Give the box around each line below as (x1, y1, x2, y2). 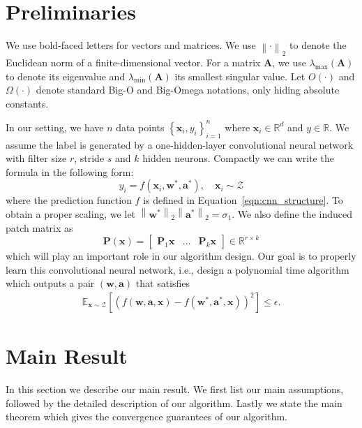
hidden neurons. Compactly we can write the (142, 151, 334, 165)
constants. (6, 96, 49, 110)
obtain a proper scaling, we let (6, 206, 136, 221)
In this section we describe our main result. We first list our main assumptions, (6, 382, 344, 397)
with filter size (6, 151, 67, 165)
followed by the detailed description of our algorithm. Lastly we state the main (6, 395, 342, 410)
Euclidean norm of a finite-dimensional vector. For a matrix (6, 54, 261, 69)
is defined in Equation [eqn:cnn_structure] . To (143, 193, 343, 207)
